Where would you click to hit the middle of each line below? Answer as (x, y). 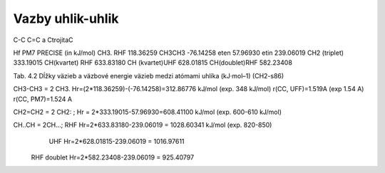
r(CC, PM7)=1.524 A (43, 99)
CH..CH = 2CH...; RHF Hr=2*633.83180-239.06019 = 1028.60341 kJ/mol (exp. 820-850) (143, 125)
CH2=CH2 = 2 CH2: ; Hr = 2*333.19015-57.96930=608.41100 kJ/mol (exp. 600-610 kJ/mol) (147, 112)
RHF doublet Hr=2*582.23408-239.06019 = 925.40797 (113, 157)
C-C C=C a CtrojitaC (43, 40)
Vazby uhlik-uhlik (66, 19)
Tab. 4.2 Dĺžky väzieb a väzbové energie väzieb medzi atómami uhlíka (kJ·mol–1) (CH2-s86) (149, 75)
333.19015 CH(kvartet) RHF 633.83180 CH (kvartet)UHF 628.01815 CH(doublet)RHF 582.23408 (153, 63)
